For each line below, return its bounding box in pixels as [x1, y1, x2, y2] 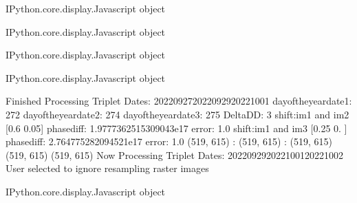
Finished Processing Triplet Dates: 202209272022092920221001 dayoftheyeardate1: [6, 94, 352, 108]
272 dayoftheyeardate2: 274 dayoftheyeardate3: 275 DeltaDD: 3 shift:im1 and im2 [6, 107, 349, 121]
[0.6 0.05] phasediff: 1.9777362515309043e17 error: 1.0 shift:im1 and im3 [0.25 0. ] [6, 120, 347, 135]
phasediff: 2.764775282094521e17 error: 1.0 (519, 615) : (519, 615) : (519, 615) [6, 134, 333, 149]
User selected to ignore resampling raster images [6, 161, 209, 175]
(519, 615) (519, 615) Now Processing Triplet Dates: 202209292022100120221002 [6, 147, 344, 162]
